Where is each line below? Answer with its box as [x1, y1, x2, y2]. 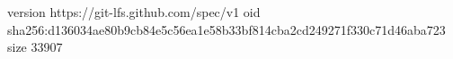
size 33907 [7, 38, 63, 56]
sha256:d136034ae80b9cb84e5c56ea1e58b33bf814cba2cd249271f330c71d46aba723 [7, 20, 446, 38]
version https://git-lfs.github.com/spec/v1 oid [7, 3, 261, 21]
